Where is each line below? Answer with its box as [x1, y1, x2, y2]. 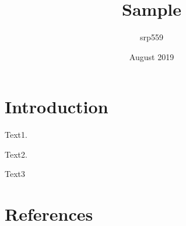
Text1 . [5, 128, 27, 141]
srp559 [140, 31, 163, 43]
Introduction [5, 95, 108, 119]
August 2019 [129, 50, 174, 62]
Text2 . [5, 148, 27, 160]
